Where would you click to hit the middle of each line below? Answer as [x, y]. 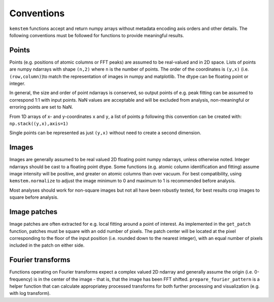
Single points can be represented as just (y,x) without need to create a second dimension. [105, 133]
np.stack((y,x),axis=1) [39, 124]
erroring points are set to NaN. [41, 107]
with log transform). [30, 293]
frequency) [21, 279]
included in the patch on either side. [47, 245]
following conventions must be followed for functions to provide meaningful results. [97, 35]
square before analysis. [34, 197]
